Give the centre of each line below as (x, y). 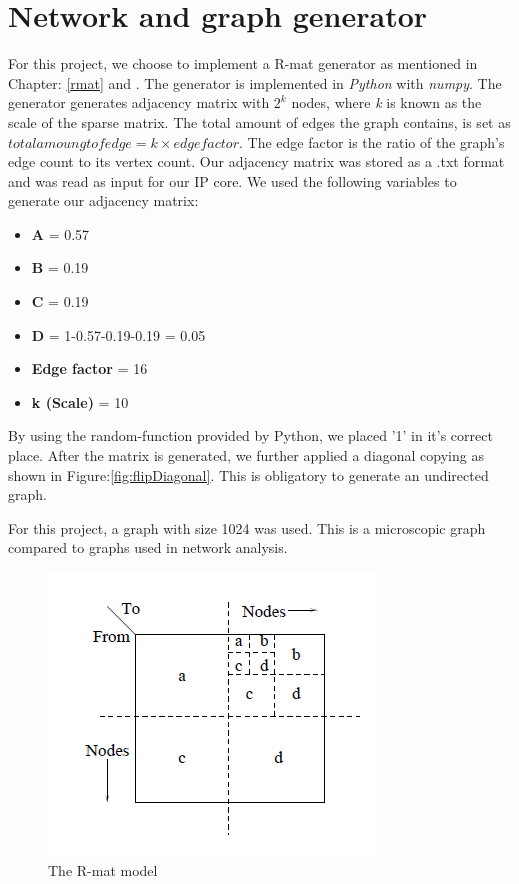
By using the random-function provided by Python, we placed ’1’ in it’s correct (250, 435)
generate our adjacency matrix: (103, 200)
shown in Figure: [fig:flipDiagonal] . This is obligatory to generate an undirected (248, 474)
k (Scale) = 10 (80, 401)
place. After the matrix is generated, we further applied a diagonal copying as (246, 455)
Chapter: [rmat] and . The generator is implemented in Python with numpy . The (255, 82)
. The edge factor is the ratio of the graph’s (371, 141)
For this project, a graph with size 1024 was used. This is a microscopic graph (247, 527)
